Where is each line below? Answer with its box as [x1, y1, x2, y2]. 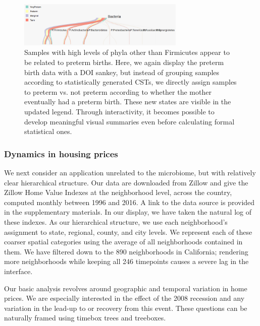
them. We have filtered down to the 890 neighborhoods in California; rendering [4, 246, 248, 256]
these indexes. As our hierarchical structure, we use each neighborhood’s [4, 216, 228, 227]
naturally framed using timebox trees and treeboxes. [4, 312, 166, 323]
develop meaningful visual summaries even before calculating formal [24, 116, 235, 126]
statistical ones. [24, 126, 72, 137]
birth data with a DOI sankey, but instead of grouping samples [24, 67, 220, 77]
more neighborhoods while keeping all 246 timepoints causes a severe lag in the [4, 256, 249, 267]
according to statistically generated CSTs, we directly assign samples [24, 77, 237, 87]
